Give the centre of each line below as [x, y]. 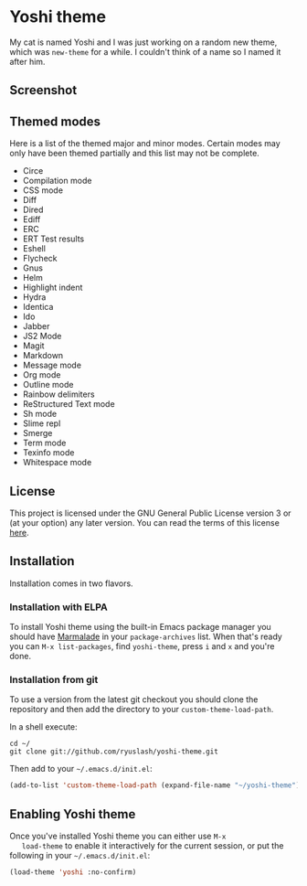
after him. [27, 61]
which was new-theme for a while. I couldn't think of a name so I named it [145, 51]
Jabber [36, 326]
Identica [38, 307]
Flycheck [40, 259]
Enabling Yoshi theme [73, 814]
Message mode [52, 365]
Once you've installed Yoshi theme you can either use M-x [118, 836]
